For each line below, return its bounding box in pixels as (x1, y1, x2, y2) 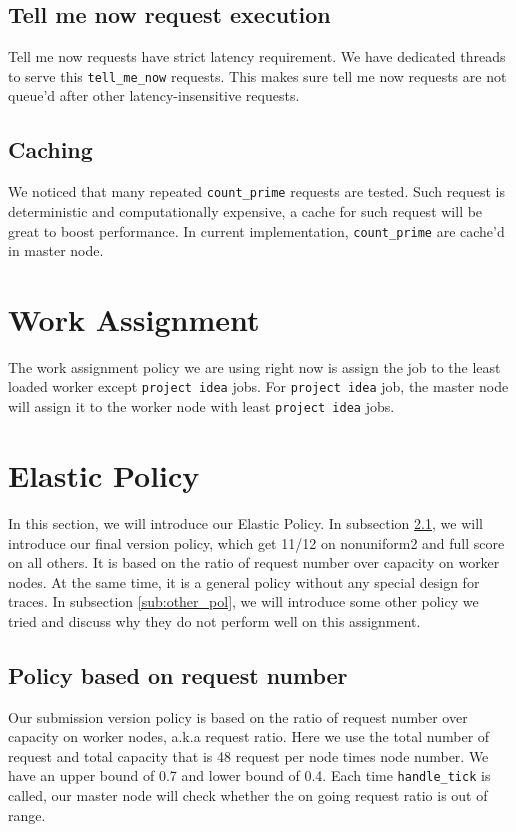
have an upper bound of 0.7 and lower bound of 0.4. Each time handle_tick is (8, 765, 491, 786)
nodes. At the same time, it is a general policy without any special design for (8, 571, 480, 592)
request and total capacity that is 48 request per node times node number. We (8, 745, 489, 766)
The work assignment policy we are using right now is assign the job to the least (8, 356, 501, 377)
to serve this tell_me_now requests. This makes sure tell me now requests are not (8, 65, 507, 86)
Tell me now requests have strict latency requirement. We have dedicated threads (8, 46, 506, 67)
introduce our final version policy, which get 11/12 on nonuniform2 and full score (8, 532, 505, 553)
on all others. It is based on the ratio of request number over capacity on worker (8, 552, 500, 573)
